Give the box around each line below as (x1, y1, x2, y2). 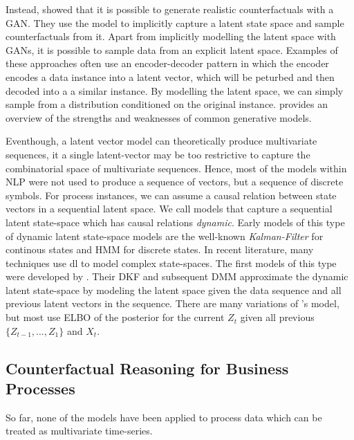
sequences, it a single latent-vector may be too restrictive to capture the (6, 147, 310, 161)
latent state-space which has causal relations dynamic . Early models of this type (6, 214, 345, 229)
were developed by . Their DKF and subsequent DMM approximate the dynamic (6, 269, 348, 284)
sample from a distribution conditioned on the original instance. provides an (6, 97, 328, 111)
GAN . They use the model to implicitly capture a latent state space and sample (6, 15, 344, 30)
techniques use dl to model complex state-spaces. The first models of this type (6, 255, 337, 270)
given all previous (240, 310, 315, 324)
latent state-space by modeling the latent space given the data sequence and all (6, 282, 342, 297)
